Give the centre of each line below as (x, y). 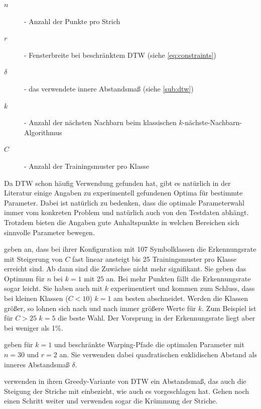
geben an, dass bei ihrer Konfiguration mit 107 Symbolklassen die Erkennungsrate (130, 249)
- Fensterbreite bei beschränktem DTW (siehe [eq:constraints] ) (120, 55)
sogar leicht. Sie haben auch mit (53, 288)
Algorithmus (43, 132)
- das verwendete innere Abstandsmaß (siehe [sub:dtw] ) (109, 88)
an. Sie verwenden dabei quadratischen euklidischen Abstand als (158, 354)
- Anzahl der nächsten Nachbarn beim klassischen (100, 122)
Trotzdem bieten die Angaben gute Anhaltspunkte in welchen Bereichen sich (122, 222)
